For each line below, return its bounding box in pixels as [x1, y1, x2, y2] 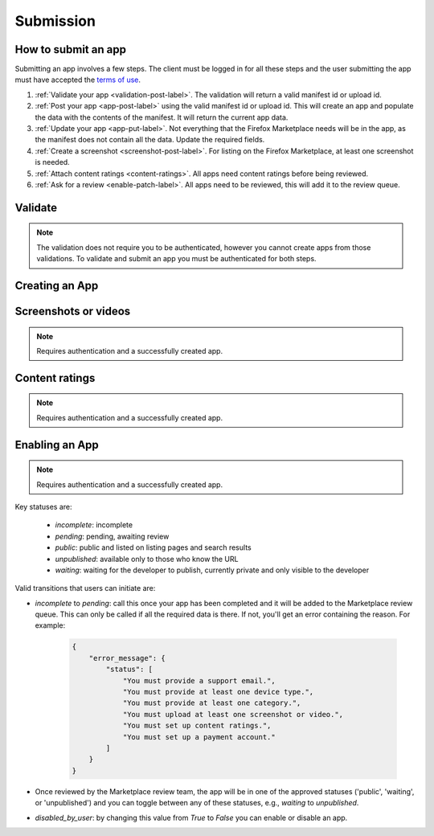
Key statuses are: [14, 502, 72, 511]
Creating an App [14, 278, 99, 293]
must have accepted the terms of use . [14, 75, 141, 84]
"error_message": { [88, 654, 166, 662]
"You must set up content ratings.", [122, 721, 272, 731]
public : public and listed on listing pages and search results [55, 543, 252, 552]
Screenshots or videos [14, 304, 131, 318]
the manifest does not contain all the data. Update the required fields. [35, 135, 265, 145]
